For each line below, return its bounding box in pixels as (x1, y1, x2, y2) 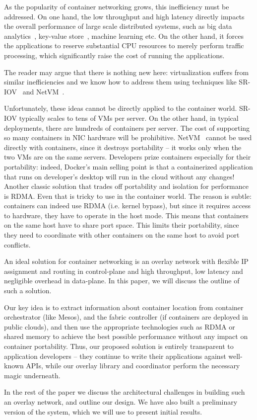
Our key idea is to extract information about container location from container (4, 302, 244, 312)
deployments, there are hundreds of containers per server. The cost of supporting (4, 122, 250, 133)
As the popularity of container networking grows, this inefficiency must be (4, 1, 229, 11)
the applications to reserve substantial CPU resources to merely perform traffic (4, 40, 244, 51)
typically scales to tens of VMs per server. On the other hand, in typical (19, 112, 239, 123)
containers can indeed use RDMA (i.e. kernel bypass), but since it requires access (4, 200, 251, 211)
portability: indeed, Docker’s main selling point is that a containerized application (4, 161, 253, 171)
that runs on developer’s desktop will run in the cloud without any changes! (4, 171, 235, 181)
